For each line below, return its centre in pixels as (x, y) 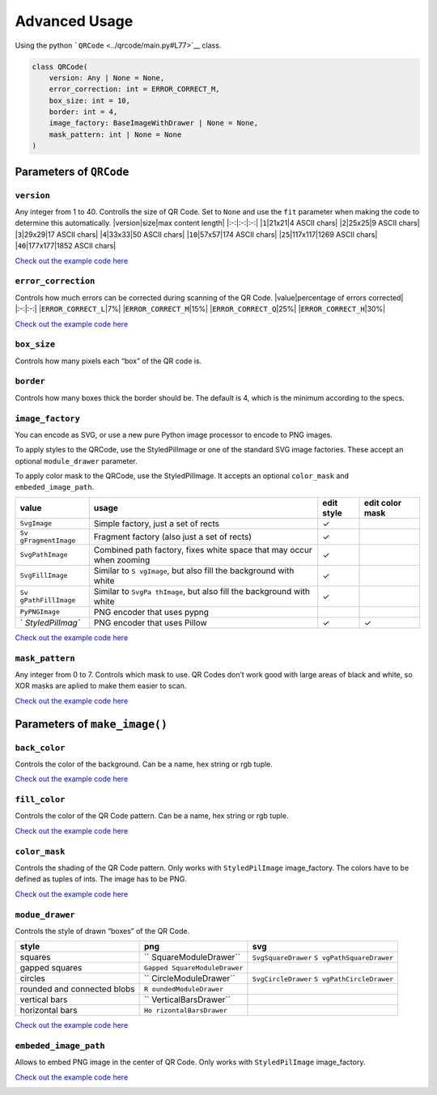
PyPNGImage (40, 612)
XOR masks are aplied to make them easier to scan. (101, 686)
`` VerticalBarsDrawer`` (187, 1000)
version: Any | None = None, (107, 78)
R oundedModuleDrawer (184, 989)
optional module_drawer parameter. (76, 460)
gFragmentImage (48, 540)
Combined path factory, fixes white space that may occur (203, 550)
